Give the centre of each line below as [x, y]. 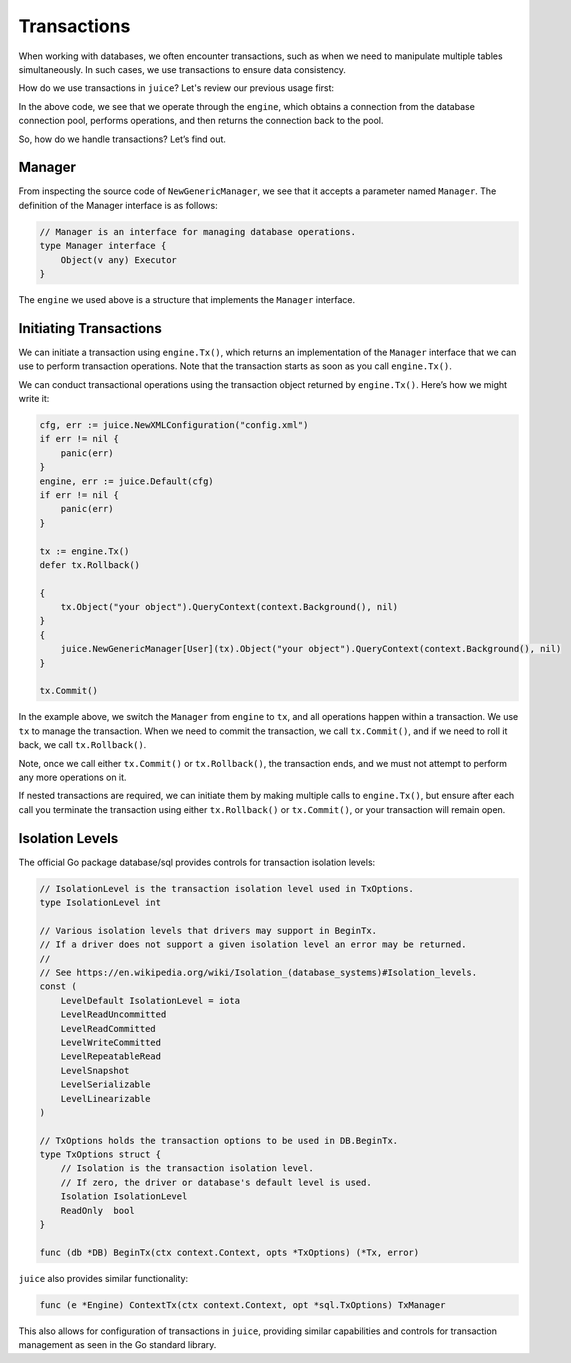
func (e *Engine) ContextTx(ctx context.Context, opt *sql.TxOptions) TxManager [242, 1304]
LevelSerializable [105, 1084]
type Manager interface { [103, 246]
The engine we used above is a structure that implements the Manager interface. [187, 299]
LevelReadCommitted [108, 1028]
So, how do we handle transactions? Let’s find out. [122, 139]
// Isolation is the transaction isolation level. [187, 1168]
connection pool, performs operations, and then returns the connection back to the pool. [201, 121]
